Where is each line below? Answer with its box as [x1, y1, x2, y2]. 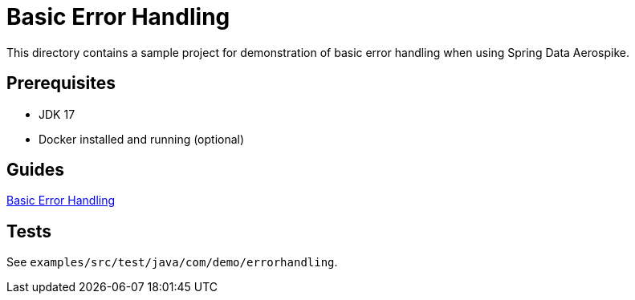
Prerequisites [6, 73, 116, 94]
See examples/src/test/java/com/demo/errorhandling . [6, 255, 338, 270]
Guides [6, 160, 65, 180]
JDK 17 [39, 107, 75, 121]
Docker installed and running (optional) [39, 132, 245, 146]
